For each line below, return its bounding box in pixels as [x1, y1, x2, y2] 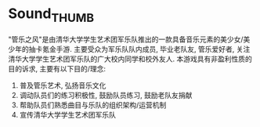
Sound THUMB [8, 5, 95, 25]
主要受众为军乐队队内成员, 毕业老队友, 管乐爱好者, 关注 [73, 44, 251, 53]
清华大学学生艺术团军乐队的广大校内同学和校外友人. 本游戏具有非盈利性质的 [8, 54, 252, 63]
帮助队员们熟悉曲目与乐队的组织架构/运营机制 [19, 100, 167, 110]
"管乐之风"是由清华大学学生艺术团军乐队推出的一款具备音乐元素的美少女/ [8, 34, 244, 44]
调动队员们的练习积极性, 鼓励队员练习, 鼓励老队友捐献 [19, 90, 193, 100]
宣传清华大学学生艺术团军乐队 [19, 110, 116, 119]
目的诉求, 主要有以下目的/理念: [8, 63, 107, 73]
